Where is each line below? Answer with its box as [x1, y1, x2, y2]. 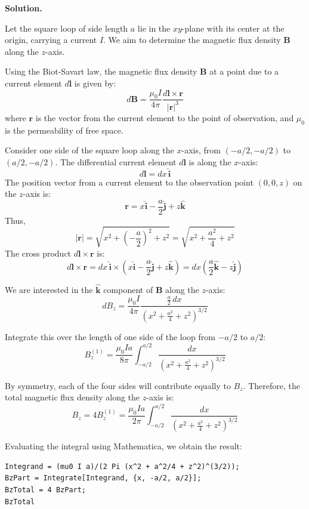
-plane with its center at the [181, 21, 285, 34]
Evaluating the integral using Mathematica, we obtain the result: [5, 440, 242, 452]
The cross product [5, 246, 72, 259]
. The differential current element [55, 155, 177, 168]
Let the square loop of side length [5, 21, 128, 34]
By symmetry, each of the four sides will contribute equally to [5, 379, 231, 391]
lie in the [137, 21, 171, 34]
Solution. [5, 2, 42, 14]
